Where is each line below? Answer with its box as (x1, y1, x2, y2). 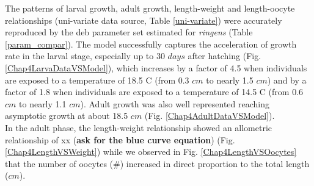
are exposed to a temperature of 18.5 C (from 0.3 (5, 73, 189, 86)
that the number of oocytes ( (5, 157, 114, 170)
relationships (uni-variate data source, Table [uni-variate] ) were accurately (5, 13, 282, 26)
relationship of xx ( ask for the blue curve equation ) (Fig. (5, 133, 235, 146)
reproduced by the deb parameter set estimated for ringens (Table (5, 26, 253, 38)
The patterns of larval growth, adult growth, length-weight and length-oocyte (5, 2, 295, 14)
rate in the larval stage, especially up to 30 (5, 49, 165, 62)
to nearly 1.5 (206, 73, 254, 86)
